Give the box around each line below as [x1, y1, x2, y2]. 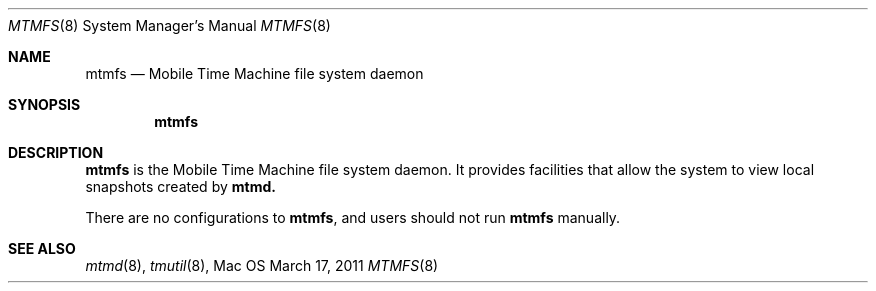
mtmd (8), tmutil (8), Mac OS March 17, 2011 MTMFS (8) [85, 257, 439, 274]
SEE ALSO [8, 240, 76, 257]
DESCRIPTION [8, 144, 104, 161]
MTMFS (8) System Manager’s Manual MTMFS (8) [8, 17, 331, 34]
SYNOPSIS [8, 96, 81, 113]
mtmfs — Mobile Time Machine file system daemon [85, 65, 424, 82]
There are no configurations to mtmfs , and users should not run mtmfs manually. [85, 209, 621, 226]
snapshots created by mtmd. [85, 178, 276, 195]
